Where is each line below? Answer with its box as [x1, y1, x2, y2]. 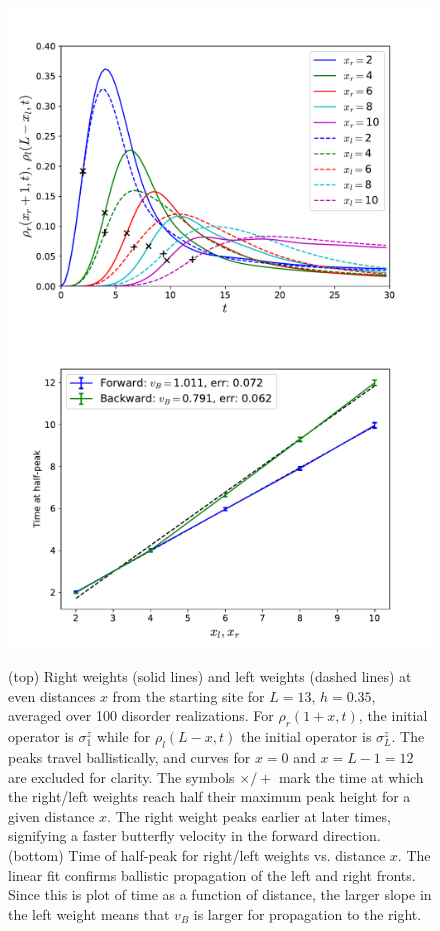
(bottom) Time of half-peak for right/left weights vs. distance [8, 844, 386, 865]
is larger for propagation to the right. [193, 903, 422, 924]
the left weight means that [8, 903, 170, 924]
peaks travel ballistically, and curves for [8, 746, 251, 767]
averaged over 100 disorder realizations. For [8, 705, 274, 726]
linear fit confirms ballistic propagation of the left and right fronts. [8, 864, 416, 885]
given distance [8, 805, 95, 826]
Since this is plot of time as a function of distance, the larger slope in [8, 884, 432, 905]
